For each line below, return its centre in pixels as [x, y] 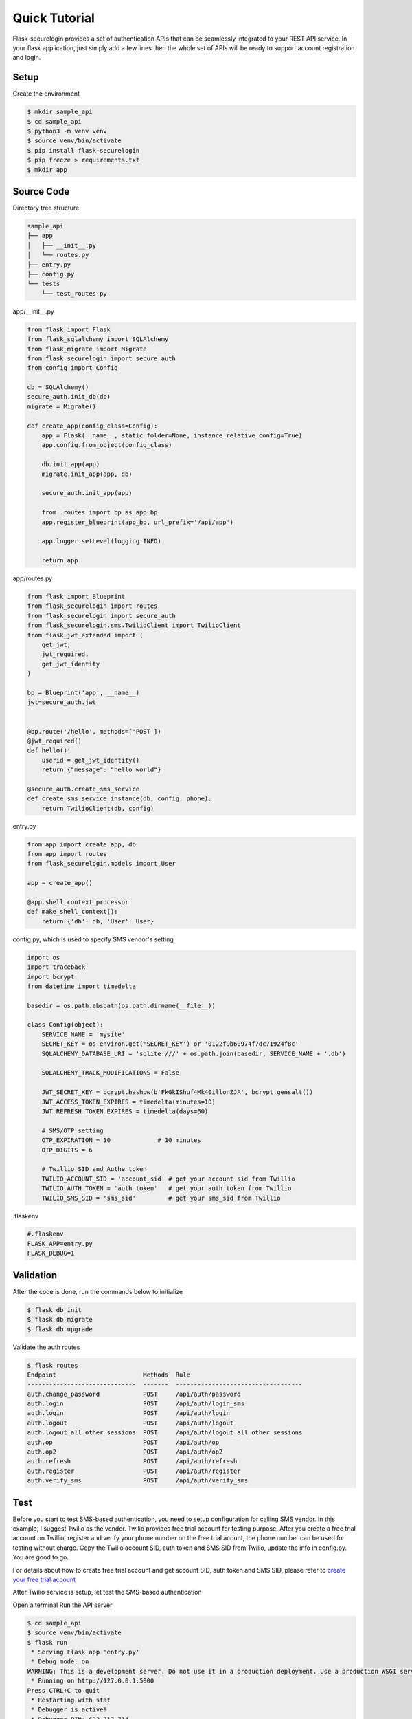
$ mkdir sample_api [60, 112]
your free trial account [44, 1580]
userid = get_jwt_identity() [91, 760]
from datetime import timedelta [82, 986]
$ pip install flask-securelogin [83, 150]
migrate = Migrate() [61, 406]
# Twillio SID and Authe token [94, 1169]
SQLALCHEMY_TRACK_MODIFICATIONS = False [111, 1073]
